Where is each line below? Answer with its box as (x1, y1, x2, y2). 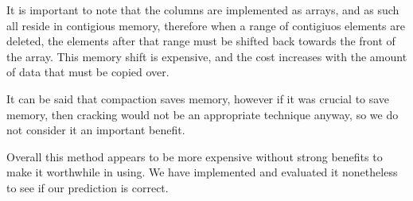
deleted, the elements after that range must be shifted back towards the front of (6, 33, 395, 49)
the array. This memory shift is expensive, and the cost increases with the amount (6, 48, 407, 64)
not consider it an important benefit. (6, 122, 185, 138)
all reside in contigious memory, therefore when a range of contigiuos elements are (6, 17, 406, 33)
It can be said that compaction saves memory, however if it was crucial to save (6, 90, 390, 106)
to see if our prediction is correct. (6, 179, 169, 195)
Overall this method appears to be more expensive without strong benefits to (6, 148, 383, 164)
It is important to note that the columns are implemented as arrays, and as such (6, 2, 399, 17)
